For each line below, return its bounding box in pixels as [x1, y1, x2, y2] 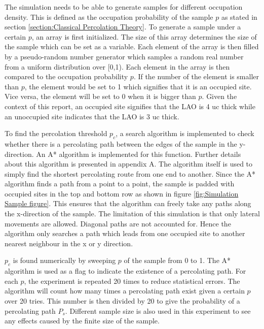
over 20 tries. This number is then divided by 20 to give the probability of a [5, 295, 240, 306]
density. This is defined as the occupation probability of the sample [5, 11, 213, 22]
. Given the [202, 91, 237, 102]
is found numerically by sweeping [13, 255, 116, 266]
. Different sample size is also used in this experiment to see [65, 305, 251, 316]
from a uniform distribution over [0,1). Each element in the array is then [5, 61, 230, 72]
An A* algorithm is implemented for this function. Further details [36, 148, 241, 159]
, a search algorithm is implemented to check [116, 128, 254, 139]
